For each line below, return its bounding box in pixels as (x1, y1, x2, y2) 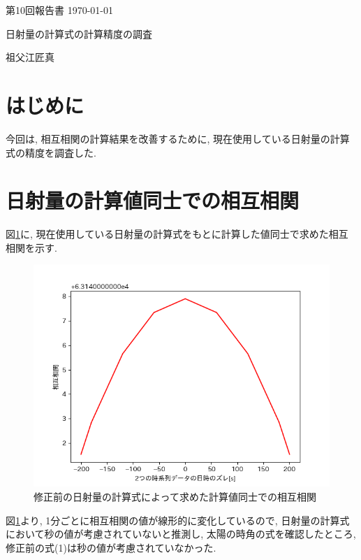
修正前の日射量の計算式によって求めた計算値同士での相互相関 (34, 489, 316, 503)
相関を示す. (6, 240, 57, 254)
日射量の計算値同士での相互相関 (6, 186, 300, 215)
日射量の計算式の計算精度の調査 (6, 26, 152, 41)
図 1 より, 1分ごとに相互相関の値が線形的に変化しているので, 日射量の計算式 (6, 512, 350, 527)
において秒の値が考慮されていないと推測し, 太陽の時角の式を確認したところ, (6, 526, 356, 541)
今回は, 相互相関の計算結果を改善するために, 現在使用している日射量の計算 (6, 131, 350, 145)
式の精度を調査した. (6, 145, 96, 159)
